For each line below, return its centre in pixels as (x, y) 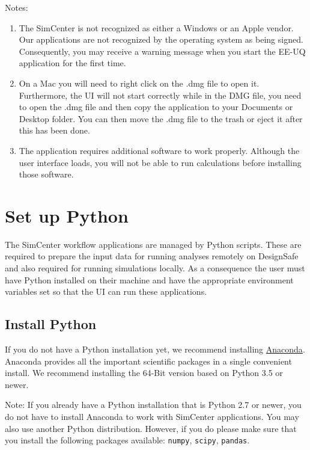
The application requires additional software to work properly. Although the (159, 150)
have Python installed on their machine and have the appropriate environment (149, 279)
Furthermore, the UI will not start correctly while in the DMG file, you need (160, 95)
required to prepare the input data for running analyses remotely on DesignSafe (152, 256)
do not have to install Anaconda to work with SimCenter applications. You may (152, 416)
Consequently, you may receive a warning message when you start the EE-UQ (162, 51)
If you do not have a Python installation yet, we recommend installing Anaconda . (155, 349)
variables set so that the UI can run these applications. (106, 291)
